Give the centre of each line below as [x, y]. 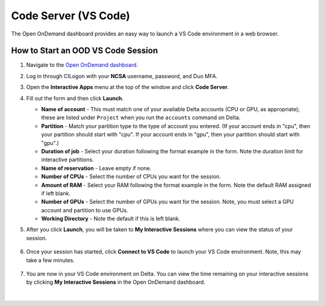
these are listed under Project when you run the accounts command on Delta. [141, 118]
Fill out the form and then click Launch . [75, 98]
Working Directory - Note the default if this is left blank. [111, 219]
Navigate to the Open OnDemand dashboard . [82, 65]
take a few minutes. [51, 260]
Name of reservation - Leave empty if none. [96, 168]
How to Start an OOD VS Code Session [85, 51]
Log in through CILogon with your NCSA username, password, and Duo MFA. [122, 76]
